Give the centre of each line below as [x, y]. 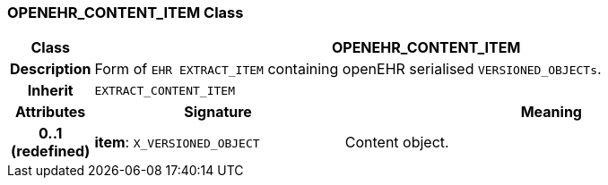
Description [51, 69]
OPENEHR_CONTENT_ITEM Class [126, 13]
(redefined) [51, 151]
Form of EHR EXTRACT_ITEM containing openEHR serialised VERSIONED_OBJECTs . [348, 69]
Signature [218, 112]
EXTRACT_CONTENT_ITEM [165, 90]
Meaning [551, 112]
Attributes [51, 112]
